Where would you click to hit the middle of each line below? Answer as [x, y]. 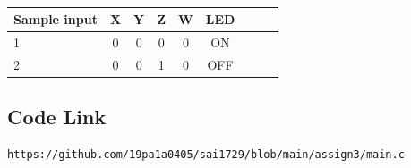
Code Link [57, 117]
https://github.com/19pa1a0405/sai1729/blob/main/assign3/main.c [206, 154]
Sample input [56, 19]
